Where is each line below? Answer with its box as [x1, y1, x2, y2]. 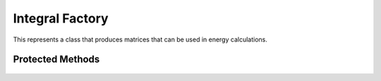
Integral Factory [13, 11, 109, 26]
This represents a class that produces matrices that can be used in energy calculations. [13, 35, 267, 44]
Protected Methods [13, 54, 100, 66]
